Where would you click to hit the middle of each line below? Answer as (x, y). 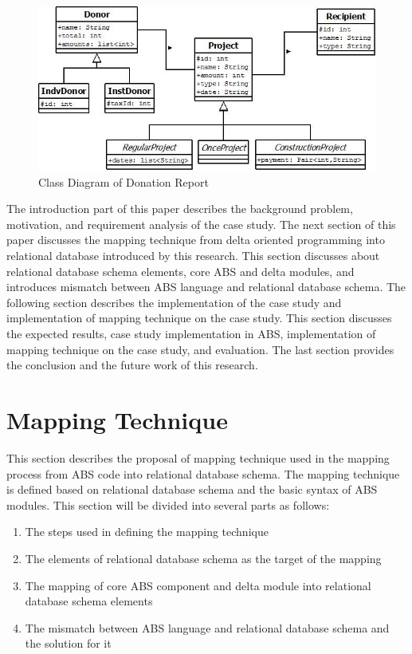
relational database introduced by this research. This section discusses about (193, 256)
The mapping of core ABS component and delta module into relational (198, 585)
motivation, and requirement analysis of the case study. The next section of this (201, 224)
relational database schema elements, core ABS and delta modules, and (180, 271)
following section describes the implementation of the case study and (174, 302)
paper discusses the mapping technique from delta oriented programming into (196, 240)
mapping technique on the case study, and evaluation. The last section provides (200, 349)
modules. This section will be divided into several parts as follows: (168, 504)
